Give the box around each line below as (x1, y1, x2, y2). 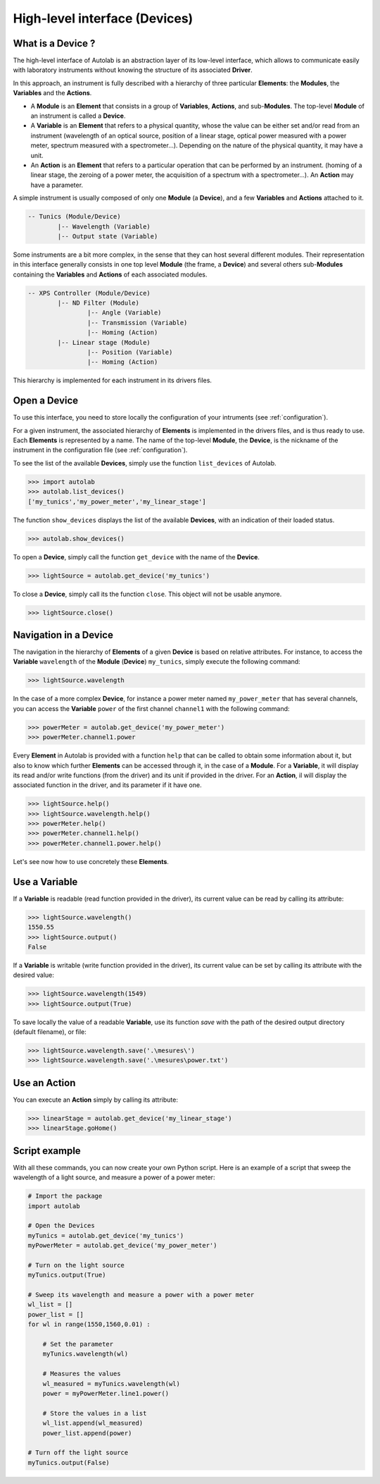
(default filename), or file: (13, 1028, 87, 1036)
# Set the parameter (42, 1340, 114, 1348)
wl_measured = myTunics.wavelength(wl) (42, 1380, 181, 1387)
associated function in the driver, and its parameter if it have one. (13, 781, 202, 789)
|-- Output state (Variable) (57, 232, 158, 240)
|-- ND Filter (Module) (57, 299, 140, 307)
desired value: (13, 971, 54, 980)
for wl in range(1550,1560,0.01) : (27, 1320, 151, 1329)
